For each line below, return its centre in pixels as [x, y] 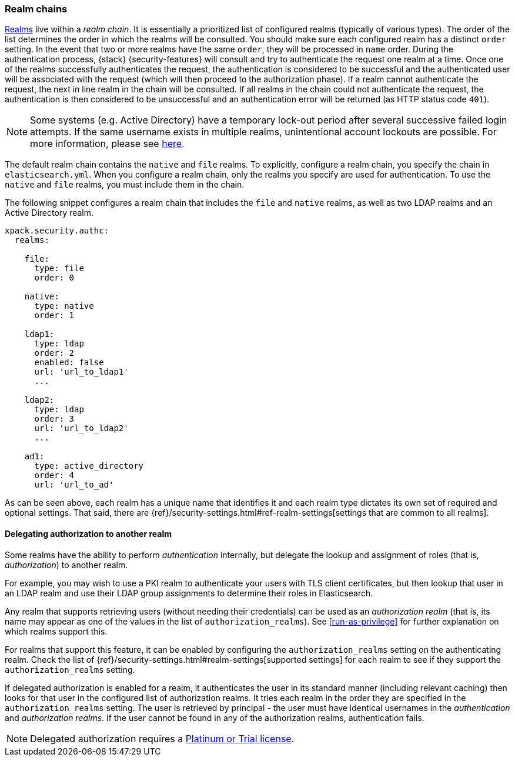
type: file [59, 268]
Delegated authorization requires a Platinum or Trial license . [162, 738]
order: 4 [54, 475]
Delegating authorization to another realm [88, 533]
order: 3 [54, 419]
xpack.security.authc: [57, 231]
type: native [64, 306]
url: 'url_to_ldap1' [81, 372]
